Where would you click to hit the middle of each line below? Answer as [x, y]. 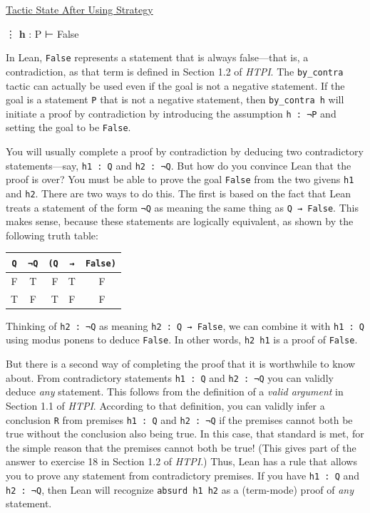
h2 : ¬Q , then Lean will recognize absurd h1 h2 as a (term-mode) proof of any [180, 489]
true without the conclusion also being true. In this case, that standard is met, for [185, 434]
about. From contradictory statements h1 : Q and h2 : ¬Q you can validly [170, 377]
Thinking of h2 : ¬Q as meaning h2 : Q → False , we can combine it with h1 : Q [185, 325]
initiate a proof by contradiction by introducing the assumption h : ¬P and [171, 113]
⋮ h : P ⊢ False [42, 33]
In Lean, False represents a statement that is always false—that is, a [157, 57]
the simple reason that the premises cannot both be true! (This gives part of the [181, 447]
